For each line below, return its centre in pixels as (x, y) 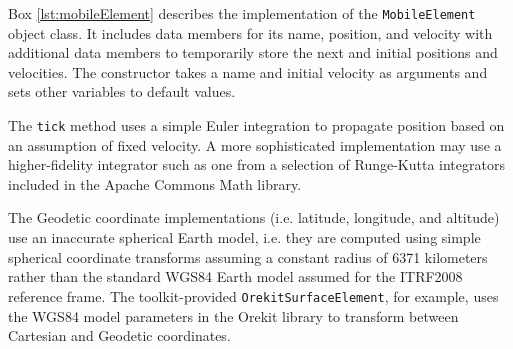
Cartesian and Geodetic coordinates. (119, 335)
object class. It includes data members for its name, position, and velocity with (250, 32)
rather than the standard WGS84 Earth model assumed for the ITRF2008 (235, 276)
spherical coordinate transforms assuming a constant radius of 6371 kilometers (248, 256)
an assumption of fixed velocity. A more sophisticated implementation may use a (255, 144)
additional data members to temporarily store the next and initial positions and (253, 52)
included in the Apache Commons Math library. (155, 183)
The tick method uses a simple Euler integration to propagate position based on (256, 125)
